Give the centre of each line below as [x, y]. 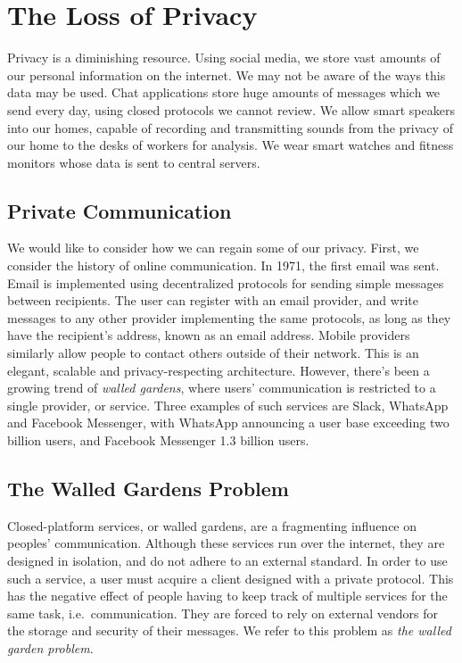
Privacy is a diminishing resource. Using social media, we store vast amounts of [224, 58]
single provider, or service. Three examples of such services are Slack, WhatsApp [228, 405]
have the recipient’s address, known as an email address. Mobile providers [209, 335]
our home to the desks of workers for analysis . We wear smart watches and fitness [231, 145]
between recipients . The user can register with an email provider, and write [213, 300]
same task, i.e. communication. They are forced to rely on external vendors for [223, 613]
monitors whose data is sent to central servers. [134, 162]
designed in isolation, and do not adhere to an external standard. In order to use [227, 560]
